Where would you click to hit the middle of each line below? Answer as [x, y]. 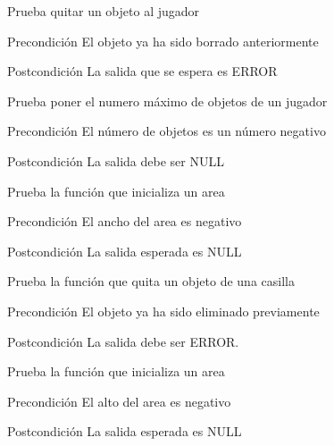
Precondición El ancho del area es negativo [125, 221]
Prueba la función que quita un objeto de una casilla [151, 281]
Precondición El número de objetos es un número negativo [167, 131]
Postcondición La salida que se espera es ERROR [142, 71]
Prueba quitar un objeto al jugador [104, 11]
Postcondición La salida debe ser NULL [116, 160]
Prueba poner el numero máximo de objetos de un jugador [167, 101]
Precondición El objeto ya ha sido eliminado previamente [163, 311]
